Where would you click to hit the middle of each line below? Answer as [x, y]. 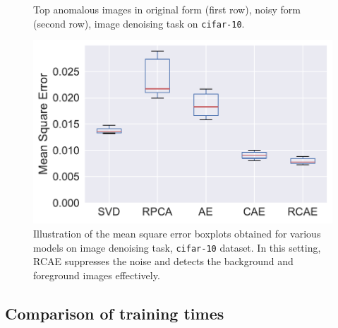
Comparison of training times [115, 313]
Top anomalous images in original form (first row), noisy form [167, 9]
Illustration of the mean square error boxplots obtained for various [177, 234]
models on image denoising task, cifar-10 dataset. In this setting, [177, 247]
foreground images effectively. [97, 275]
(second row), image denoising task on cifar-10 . [139, 23]
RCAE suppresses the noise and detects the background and [163, 261]
